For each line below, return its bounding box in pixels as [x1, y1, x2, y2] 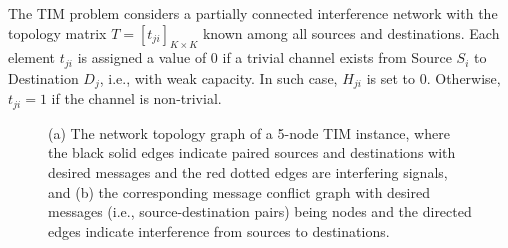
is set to [366, 67, 416, 88]
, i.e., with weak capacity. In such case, [99, 67, 338, 88]
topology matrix [8, 22, 107, 43]
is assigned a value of [77, 47, 207, 68]
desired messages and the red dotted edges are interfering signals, [48, 161, 448, 182]
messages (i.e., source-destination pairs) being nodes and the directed [48, 201, 472, 222]
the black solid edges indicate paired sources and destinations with [48, 142, 456, 163]
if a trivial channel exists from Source [222, 47, 452, 68]
